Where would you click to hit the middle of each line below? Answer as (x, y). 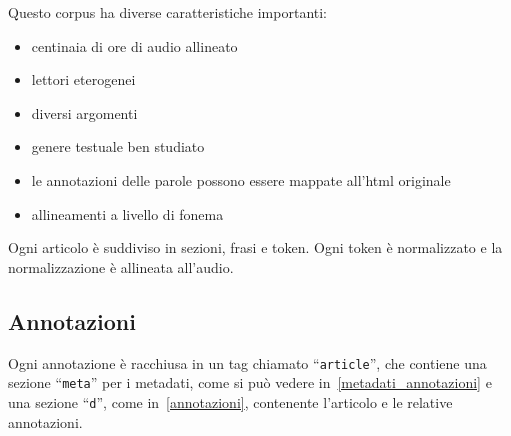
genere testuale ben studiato (118, 146)
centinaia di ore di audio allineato (134, 45)
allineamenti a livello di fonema (127, 213)
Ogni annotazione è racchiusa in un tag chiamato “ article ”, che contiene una (247, 362)
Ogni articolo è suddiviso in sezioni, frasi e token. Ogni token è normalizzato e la (255, 247)
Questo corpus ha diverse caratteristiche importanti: (168, 12)
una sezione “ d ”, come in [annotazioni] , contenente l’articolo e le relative (230, 401)
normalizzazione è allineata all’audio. (121, 266)
